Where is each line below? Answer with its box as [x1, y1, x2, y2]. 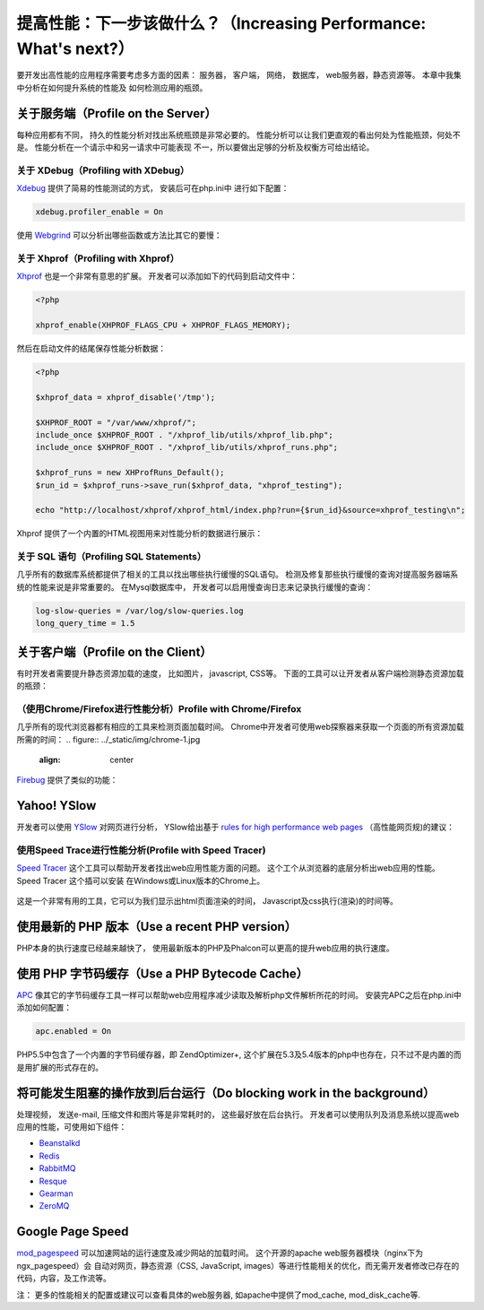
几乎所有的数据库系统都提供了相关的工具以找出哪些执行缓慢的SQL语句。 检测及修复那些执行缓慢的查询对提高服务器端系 [16, 569, 459, 580]
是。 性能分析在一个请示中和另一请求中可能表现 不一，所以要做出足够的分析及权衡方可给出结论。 [16, 142, 375, 152]
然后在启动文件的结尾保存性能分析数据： [16, 343, 166, 354]
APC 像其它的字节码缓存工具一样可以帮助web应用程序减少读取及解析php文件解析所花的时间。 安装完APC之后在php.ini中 [16, 990, 462, 1001]
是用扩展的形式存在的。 [16, 1062, 103, 1072]
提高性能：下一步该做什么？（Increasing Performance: [16, 13, 427, 33]
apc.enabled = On [35, 1027, 112, 1037]
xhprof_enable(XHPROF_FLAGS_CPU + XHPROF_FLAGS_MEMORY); [35, 320, 291, 331]
